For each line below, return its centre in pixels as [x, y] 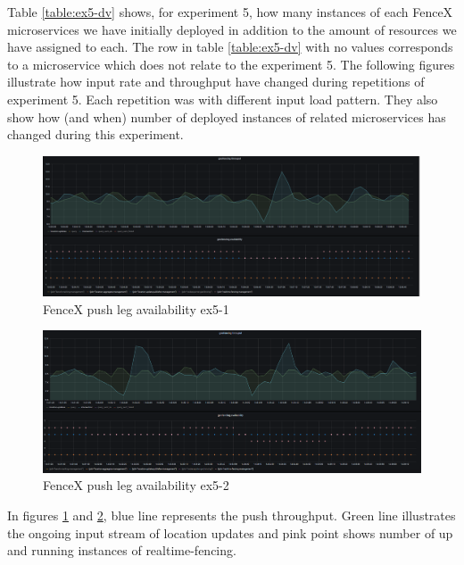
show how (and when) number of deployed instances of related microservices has [227, 116]
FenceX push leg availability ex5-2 [136, 485]
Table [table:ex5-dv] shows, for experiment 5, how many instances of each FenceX [230, 12]
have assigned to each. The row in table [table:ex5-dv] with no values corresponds [230, 47]
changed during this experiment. [95, 134]
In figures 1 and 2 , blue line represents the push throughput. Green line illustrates [232, 515]
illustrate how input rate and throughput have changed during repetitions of [216, 82]
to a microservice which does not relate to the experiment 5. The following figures [231, 64]
